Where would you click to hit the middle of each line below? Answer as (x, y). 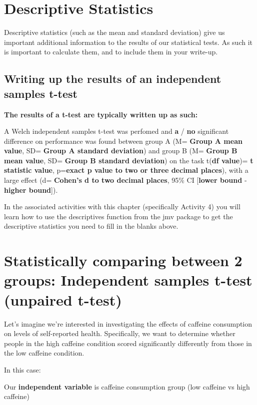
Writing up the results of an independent (113, 79)
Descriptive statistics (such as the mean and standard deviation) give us (114, 32)
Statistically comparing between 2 (123, 260)
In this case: (22, 369)
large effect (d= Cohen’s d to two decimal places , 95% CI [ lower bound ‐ (125, 180)
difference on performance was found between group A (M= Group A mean (123, 141)
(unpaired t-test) (63, 299)
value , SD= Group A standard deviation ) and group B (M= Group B (121, 151)
